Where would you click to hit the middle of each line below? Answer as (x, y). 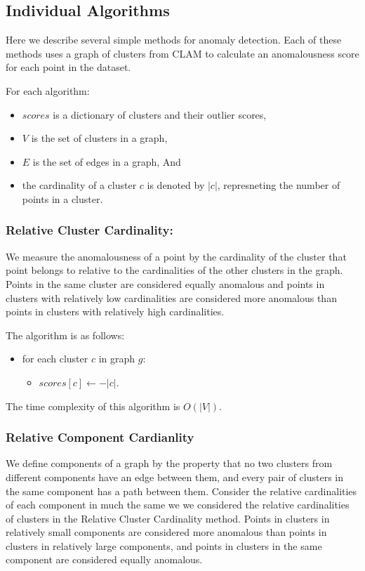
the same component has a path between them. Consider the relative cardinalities (181, 491)
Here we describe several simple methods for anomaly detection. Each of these (174, 40)
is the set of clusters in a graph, (99, 138)
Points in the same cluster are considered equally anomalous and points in (165, 283)
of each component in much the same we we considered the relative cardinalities (178, 505)
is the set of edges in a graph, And (107, 161)
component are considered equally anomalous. (104, 559)
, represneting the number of (279, 185)
